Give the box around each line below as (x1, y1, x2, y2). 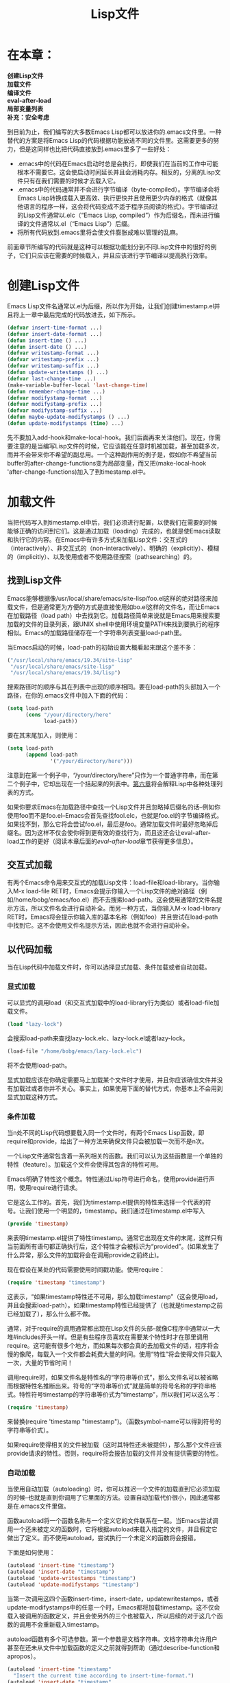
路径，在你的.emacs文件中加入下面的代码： (7, 691, 130, 700)
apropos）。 (7, 1652, 40, 1660)
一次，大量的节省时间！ (7, 1359, 73, 1367)
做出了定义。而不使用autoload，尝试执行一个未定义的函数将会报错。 (7, 1534, 200, 1542)
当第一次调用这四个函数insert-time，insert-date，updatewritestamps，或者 (7, 1594, 219, 1603)
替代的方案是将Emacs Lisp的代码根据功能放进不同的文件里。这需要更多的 (7, 136, 214, 144)
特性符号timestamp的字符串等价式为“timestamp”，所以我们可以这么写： (18, 1390, 222, 1399)
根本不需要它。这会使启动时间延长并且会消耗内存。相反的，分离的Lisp (16, 168, 216, 176)
